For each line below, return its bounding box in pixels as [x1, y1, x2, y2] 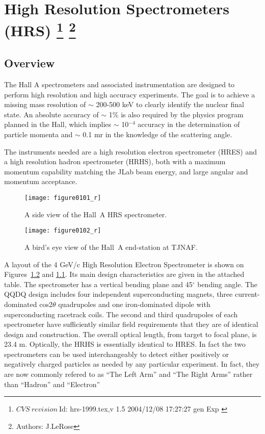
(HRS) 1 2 [4, 18, 76, 41]
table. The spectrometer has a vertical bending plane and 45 [4, 278, 193, 289]
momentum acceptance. [4, 176, 77, 187]
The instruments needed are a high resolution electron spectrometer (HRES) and [4, 146, 257, 157]
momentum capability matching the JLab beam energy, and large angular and [4, 166, 248, 176]
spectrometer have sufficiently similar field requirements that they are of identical [4, 319, 258, 329]
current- [234, 289, 260, 299]
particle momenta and [4, 129, 73, 140]
